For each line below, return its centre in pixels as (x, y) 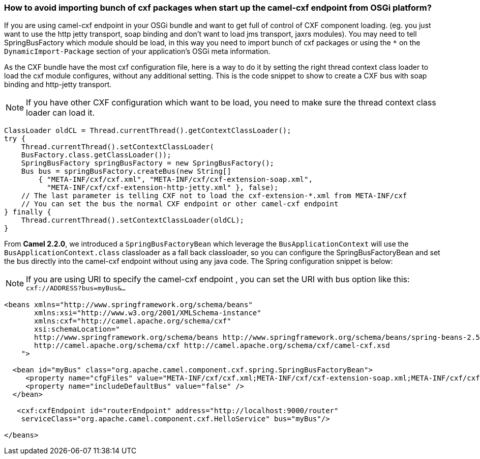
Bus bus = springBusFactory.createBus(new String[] (126, 171)
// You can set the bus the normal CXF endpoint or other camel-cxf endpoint (180, 204)
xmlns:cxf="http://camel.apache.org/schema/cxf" (133, 321)
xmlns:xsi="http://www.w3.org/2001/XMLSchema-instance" (148, 313)
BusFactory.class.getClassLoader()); (96, 155)
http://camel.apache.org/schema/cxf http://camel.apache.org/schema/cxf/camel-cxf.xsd (212, 346)
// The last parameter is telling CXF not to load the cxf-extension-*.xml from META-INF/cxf (214, 196)
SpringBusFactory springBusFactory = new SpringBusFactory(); (148, 163)
